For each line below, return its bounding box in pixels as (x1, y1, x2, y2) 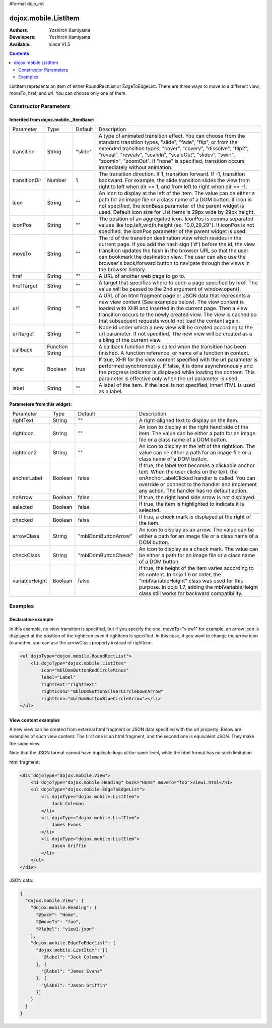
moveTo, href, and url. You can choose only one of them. (9, 90, 127, 96)
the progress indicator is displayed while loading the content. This (98, 369, 255, 376)
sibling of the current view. (98, 336, 162, 343)
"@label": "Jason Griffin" (41, 982, 108, 988)
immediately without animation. (98, 164, 173, 171)
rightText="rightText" (41, 681, 98, 687)
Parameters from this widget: (9, 401, 72, 407)
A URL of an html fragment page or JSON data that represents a (98, 292, 250, 299)
